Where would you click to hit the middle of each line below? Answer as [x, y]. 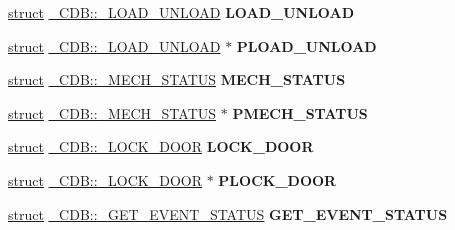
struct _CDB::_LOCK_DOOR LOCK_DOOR [161, 146]
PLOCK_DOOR [277, 179]
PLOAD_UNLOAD [306, 45]
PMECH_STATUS [300, 112]
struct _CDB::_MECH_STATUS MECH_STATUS [177, 79]
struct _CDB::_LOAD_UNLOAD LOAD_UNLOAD [181, 12]
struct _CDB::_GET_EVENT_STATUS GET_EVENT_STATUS [228, 213]
